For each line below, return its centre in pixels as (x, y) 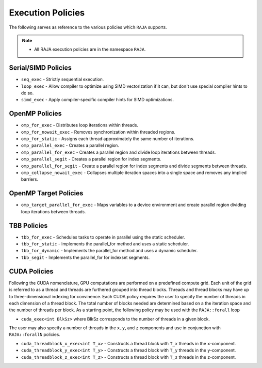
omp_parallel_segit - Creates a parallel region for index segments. (91, 159)
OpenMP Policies (35, 114)
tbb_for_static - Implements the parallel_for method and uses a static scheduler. (105, 244)
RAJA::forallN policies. (35, 335)
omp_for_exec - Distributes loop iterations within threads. (80, 125)
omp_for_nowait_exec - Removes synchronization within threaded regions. (98, 132)
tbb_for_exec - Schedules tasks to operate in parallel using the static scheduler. (103, 237)
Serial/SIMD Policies (40, 68)
